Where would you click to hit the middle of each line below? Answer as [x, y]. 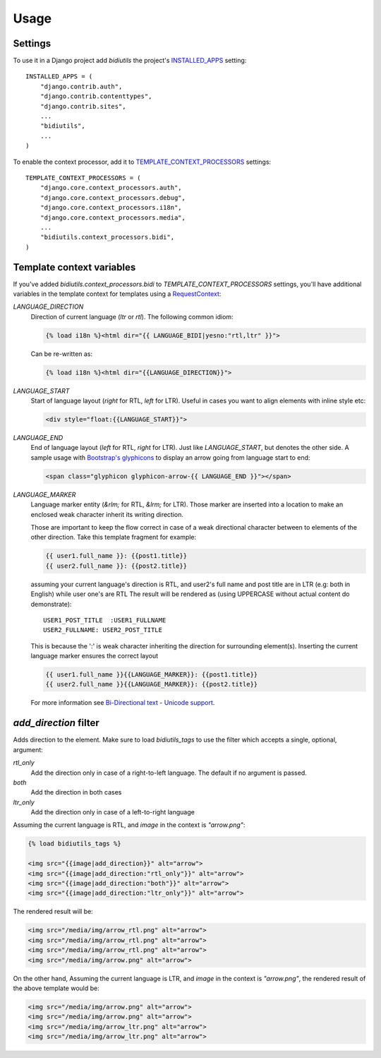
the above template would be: [56, 988]
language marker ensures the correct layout [95, 656]
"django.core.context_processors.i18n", [111, 208]
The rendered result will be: [53, 912]
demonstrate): [51, 604]
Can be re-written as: [62, 354]
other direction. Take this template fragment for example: [114, 537]
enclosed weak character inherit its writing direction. [107, 514]
